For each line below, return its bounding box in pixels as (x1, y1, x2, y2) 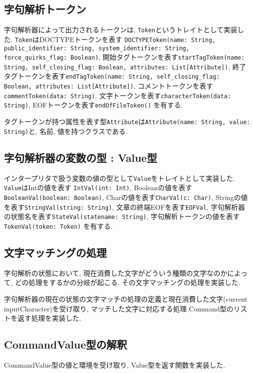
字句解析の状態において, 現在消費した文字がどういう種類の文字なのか (4, 267, 228, 278)
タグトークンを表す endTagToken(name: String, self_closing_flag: (4, 71, 220, 81)
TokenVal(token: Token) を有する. (4, 220, 113, 231)
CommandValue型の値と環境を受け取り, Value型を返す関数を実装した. (4, 359, 225, 370)
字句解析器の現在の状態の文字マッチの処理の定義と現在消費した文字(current (4, 293, 248, 304)
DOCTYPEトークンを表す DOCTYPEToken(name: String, (39, 34, 216, 44)
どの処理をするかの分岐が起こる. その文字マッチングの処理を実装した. (15, 277, 240, 287)
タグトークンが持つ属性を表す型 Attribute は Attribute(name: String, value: (4, 116, 251, 127)
